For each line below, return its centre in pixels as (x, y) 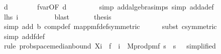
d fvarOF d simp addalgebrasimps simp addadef (109, 6)
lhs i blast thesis (58, 16)
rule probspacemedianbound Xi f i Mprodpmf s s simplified (110, 46)
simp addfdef (24, 36)
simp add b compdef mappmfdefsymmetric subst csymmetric (110, 26)
